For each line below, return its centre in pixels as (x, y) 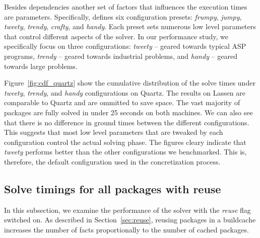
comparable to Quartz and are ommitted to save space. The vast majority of (122, 102)
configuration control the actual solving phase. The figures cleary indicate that (125, 142)
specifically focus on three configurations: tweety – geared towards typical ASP (125, 46)
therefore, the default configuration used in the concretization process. (112, 161)
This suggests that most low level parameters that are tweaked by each (114, 132)
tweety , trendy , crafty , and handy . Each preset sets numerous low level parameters (130, 26)
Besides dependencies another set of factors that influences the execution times (126, 7)
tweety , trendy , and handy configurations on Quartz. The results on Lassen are (125, 92)
